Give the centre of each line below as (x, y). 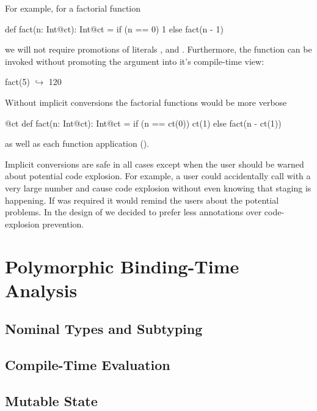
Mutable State (51, 400)
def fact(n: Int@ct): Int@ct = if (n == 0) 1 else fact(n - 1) (114, 28)
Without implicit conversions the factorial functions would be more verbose (146, 102)
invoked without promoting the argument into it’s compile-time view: (135, 61)
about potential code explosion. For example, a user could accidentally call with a (158, 176)
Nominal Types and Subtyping (104, 329)
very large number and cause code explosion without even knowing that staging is (158, 187)
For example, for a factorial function (73, 8)
